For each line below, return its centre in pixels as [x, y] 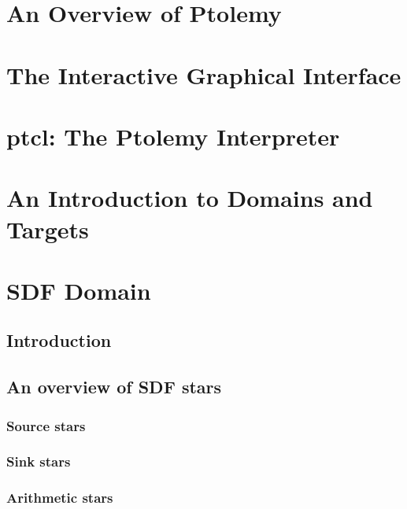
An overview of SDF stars [114, 387]
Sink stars [39, 461]
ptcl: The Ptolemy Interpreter [173, 136]
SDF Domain [79, 290]
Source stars [46, 425]
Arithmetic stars [60, 498]
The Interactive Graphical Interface [204, 74]
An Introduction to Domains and [190, 198]
